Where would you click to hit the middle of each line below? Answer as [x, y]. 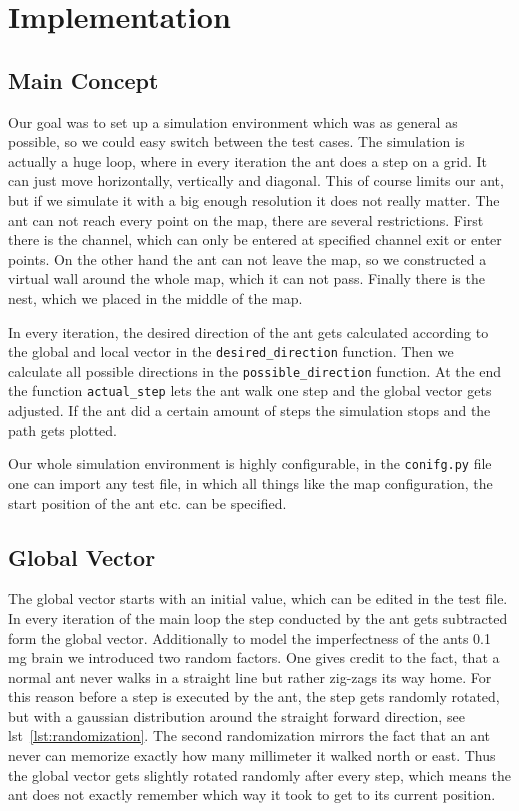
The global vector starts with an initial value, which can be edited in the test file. [258, 598]
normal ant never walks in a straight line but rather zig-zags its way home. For [250, 676]
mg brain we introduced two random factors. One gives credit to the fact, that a [254, 657]
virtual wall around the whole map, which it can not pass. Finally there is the [246, 278]
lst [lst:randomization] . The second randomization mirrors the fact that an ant [249, 735]
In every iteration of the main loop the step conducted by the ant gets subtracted [258, 617]
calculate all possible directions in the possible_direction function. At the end [255, 370]
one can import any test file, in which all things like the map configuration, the [250, 482]
